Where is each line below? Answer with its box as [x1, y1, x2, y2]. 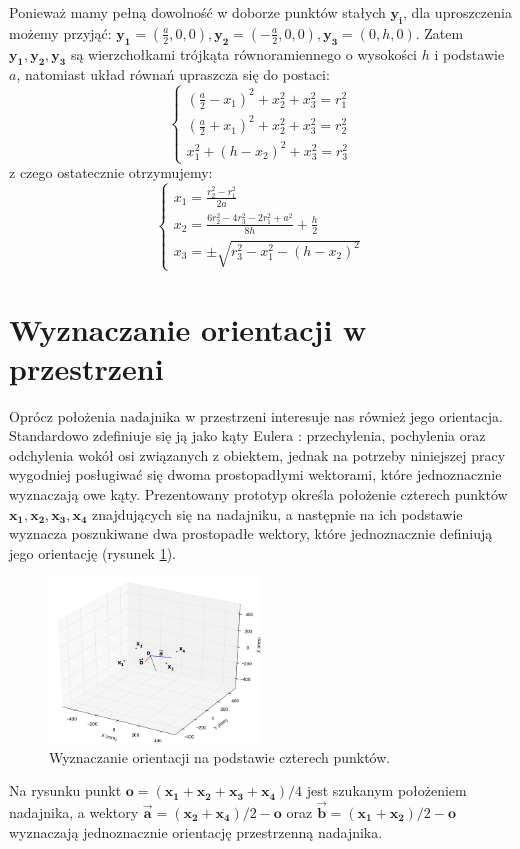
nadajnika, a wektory [9, 801, 139, 822]
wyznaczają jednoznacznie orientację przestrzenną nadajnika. [9, 821, 383, 842]
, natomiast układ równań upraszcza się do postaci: [16, 64, 330, 85]
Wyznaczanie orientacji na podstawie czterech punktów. [49, 746, 391, 767]
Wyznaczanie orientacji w [9, 308, 367, 349]
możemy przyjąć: [9, 22, 112, 43]
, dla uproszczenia [402, 2, 512, 22]
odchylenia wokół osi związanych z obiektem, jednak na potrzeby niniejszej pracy [9, 444, 506, 465]
